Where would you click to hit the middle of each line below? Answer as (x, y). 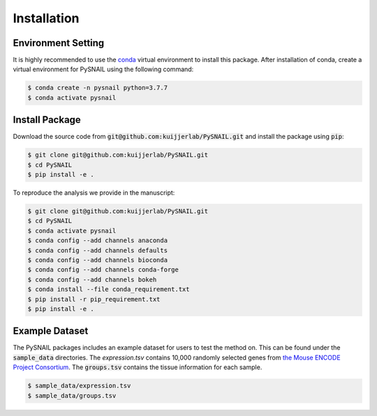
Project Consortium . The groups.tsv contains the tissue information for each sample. (138, 367)
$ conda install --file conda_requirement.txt (109, 289)
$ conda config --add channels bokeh (92, 280)
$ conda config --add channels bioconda (97, 260)
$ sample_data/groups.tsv (72, 395)
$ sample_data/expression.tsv (79, 386)
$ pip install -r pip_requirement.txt (94, 299)
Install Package (47, 120)
